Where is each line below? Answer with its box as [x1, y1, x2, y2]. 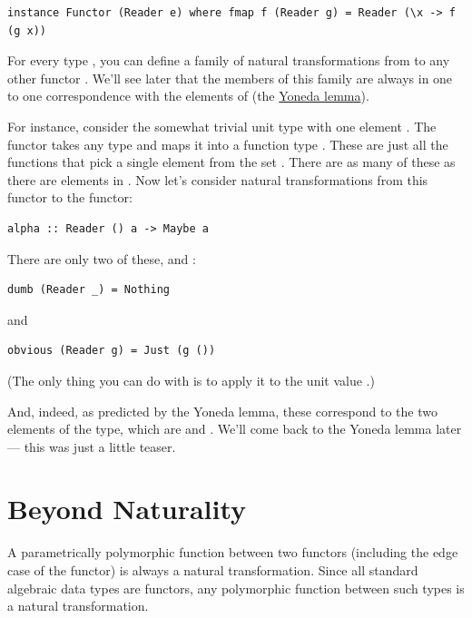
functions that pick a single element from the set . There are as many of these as [7, 152, 456, 172]
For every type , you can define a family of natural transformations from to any [7, 51, 450, 70]
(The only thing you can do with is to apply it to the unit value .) [7, 370, 375, 389]
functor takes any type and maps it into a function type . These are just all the [7, 134, 448, 153]
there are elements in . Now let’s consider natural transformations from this [7, 170, 428, 189]
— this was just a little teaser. [7, 437, 176, 456]
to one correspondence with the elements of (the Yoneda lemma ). [7, 86, 369, 105]
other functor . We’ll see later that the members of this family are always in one [7, 68, 453, 87]
